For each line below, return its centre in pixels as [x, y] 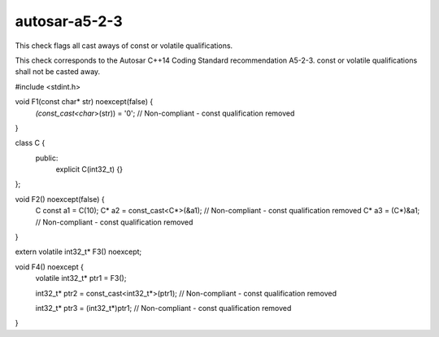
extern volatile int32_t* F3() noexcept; [78, 252]
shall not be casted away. [58, 72]
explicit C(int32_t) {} [89, 169]
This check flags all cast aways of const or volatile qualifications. [124, 46]
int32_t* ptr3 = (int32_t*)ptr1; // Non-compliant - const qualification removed [163, 308]
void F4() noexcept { [50, 267]
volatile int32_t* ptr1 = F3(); [81, 278]
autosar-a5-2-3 [69, 21]
